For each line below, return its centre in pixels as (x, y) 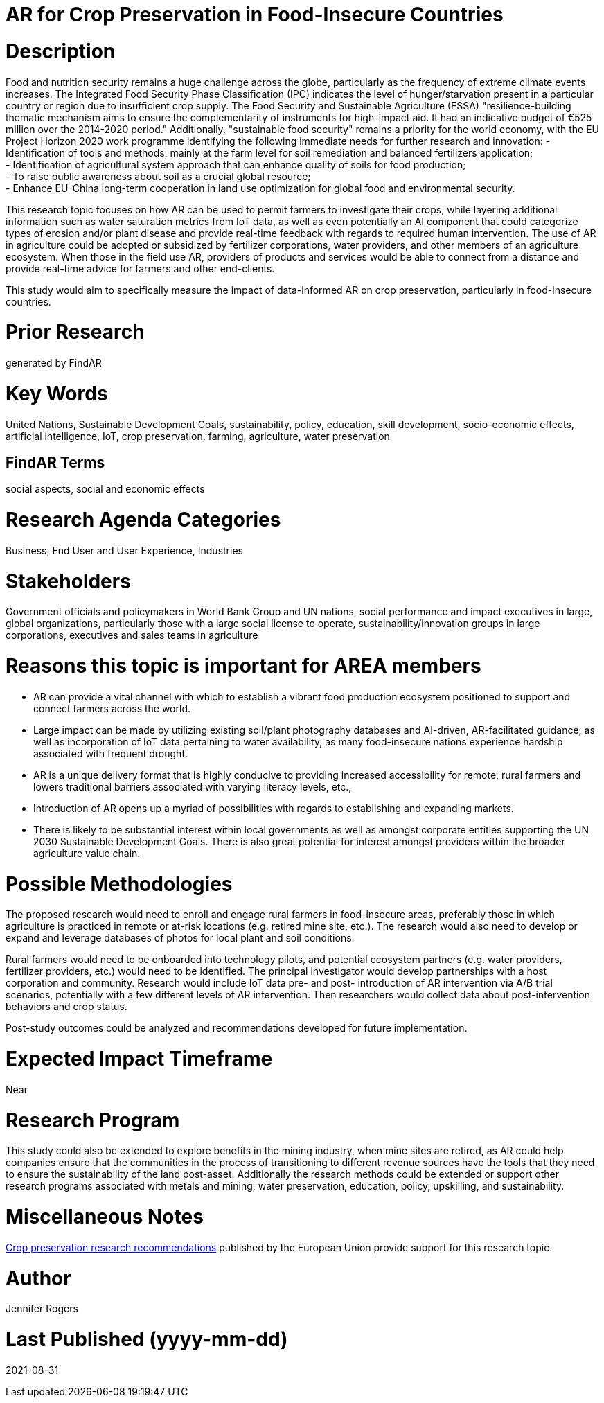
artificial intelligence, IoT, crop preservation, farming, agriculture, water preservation (198, 436)
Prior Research (75, 332)
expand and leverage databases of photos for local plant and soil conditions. (180, 938)
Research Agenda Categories (143, 520)
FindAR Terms (55, 462)
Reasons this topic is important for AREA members (243, 666)
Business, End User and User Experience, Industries (124, 550)
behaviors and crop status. (66, 1007)
